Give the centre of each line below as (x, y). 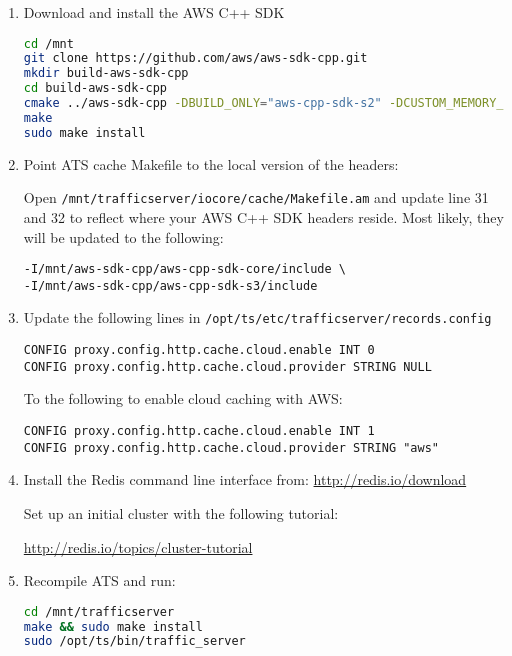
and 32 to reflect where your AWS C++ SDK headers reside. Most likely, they (263, 216)
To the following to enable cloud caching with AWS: (183, 398)
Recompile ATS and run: (99, 580)
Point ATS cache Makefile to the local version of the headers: (211, 163)
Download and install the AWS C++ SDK (154, 12)
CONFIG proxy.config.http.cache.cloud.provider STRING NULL (227, 366)
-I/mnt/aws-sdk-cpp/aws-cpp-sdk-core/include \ (184, 269)
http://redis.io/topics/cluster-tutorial (138, 546)
